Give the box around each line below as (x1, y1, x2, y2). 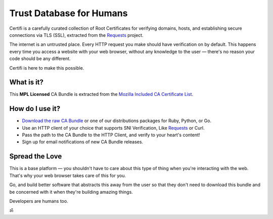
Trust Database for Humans (9, 8, 128, 19)
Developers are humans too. (9, 198, 68, 204)
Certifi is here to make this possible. (9, 65, 84, 71)
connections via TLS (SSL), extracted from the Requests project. (9, 32, 144, 38)
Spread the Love (9, 152, 62, 161)
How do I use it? (9, 104, 61, 113)
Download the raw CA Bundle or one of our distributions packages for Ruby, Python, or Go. (22, 118, 212, 124)
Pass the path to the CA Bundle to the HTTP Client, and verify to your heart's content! (22, 132, 200, 138)
